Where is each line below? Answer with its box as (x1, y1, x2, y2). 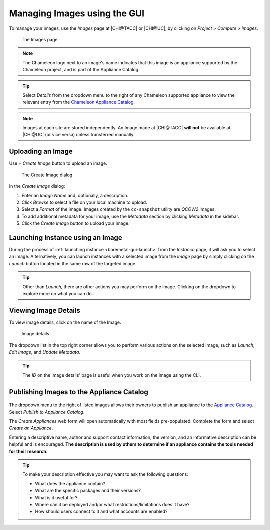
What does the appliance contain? (35, 480, 105, 486)
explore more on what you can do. (22, 290, 93, 296)
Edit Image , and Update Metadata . (9, 349, 81, 355)
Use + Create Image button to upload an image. (9, 160, 107, 166)
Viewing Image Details (9, 306, 81, 315)
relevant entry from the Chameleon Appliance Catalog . (22, 99, 135, 105)
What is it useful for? (35, 494, 78, 500)
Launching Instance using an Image (9, 233, 122, 242)
